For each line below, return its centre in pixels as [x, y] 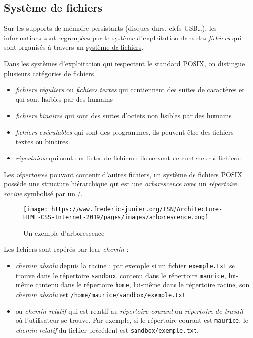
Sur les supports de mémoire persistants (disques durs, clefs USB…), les [110, 28]
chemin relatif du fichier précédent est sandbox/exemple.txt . [107, 329]
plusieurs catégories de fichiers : [51, 73]
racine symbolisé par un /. [43, 193]
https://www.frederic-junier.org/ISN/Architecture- [137, 209]
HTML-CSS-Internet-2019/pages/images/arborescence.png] [116, 217]
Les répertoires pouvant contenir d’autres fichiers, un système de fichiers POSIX [123, 174]
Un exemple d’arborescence [64, 232]
